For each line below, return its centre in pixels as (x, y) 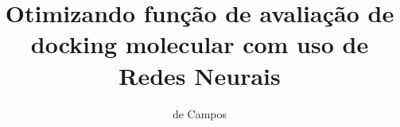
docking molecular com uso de (200, 44)
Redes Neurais (200, 75)
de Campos (200, 113)
